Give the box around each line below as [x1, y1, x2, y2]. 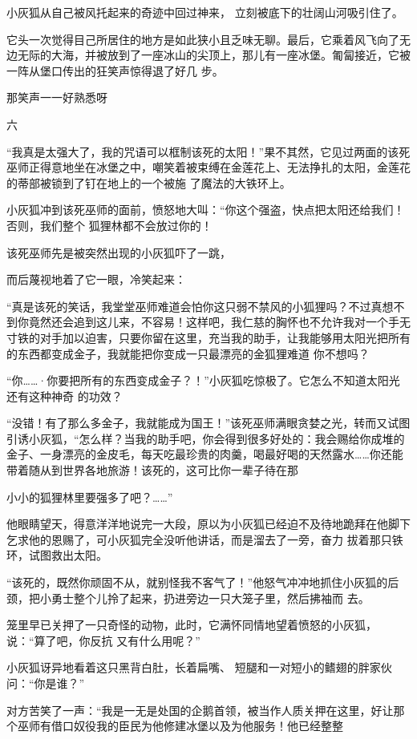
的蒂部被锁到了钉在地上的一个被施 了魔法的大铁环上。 [6, 174, 291, 191]
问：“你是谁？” [6, 675, 85, 691]
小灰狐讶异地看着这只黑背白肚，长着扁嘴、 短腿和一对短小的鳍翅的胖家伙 [6, 659, 392, 676]
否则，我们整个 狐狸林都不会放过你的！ [6, 216, 213, 233]
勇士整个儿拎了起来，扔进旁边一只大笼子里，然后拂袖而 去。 [51, 589, 370, 606]
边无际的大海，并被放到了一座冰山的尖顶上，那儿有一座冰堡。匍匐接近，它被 [6, 46, 411, 63]
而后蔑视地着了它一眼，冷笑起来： [6, 271, 186, 288]
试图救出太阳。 [28, 547, 107, 563]
